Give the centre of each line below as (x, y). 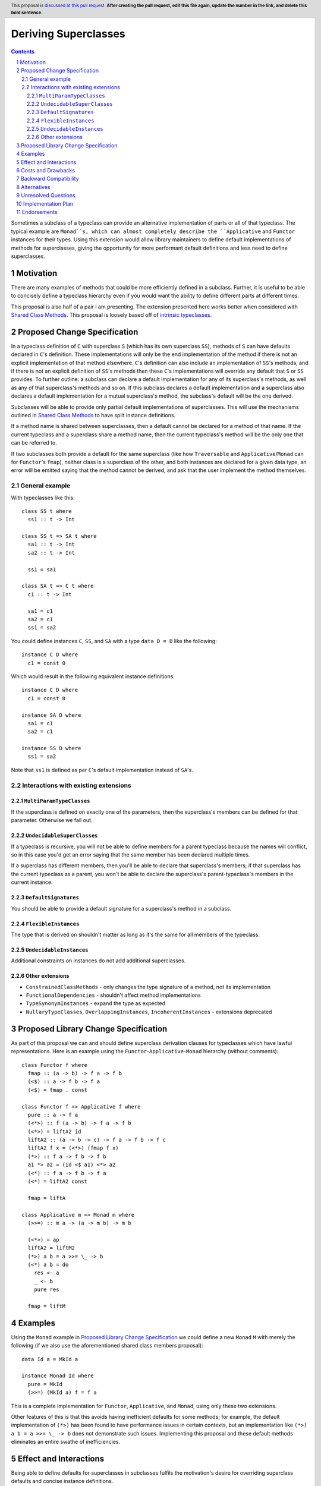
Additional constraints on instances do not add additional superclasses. (98, 961)
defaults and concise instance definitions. (62, 1481)
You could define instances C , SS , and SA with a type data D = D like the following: (114, 641)
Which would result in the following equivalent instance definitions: (93, 676)
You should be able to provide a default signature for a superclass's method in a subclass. (121, 908)
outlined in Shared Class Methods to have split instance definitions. (93, 415)
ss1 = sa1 (42, 569)
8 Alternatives (33, 187)
